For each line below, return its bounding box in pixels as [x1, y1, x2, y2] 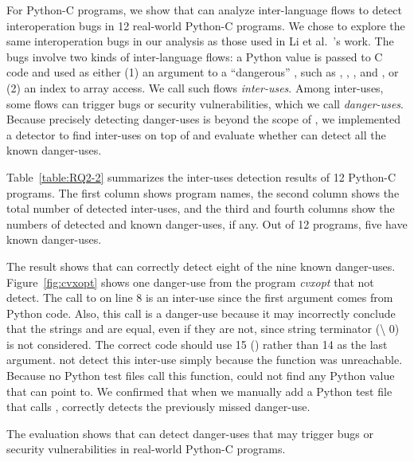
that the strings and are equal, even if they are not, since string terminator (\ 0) [6, 320, 400, 337]
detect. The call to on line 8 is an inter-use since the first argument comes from [6, 289, 393, 306]
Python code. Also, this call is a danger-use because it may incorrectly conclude [6, 304, 396, 321]
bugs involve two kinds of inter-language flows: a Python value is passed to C [6, 48, 383, 65]
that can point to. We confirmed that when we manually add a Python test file [6, 382, 393, 399]
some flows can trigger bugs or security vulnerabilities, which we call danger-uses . [6, 95, 404, 112]
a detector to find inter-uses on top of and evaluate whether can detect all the [6, 126, 386, 143]
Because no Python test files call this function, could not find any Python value [6, 367, 395, 384]
